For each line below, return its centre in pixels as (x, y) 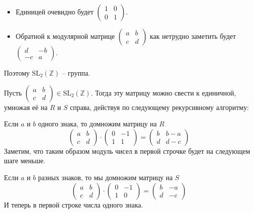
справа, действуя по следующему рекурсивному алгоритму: (159, 107)
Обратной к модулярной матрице (65, 36)
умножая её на (26, 107)
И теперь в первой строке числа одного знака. (74, 204)
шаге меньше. (25, 160)
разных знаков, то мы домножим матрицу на (105, 177)
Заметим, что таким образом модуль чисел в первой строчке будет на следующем (127, 151)
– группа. (76, 73)
